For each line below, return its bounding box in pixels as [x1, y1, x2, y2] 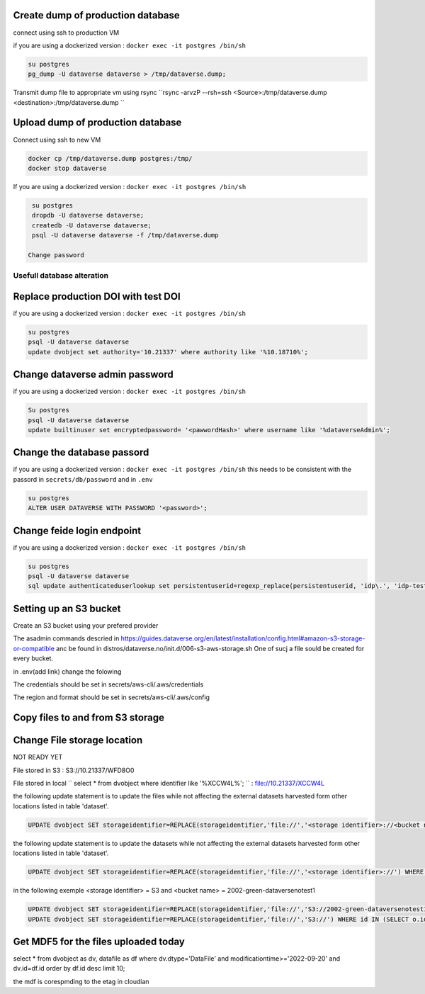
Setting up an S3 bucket [13, 602, 121, 614]
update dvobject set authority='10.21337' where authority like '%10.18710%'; [28, 348, 308, 356]
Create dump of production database [13, 9, 180, 21]
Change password [28, 251, 85, 259]
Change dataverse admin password [13, 368, 174, 380]
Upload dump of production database [13, 117, 182, 129]
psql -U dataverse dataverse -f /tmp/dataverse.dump [32, 231, 219, 239]
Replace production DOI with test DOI [13, 290, 181, 303]
